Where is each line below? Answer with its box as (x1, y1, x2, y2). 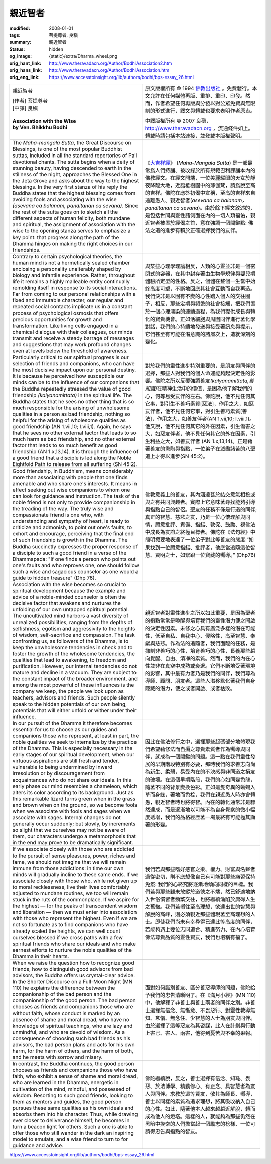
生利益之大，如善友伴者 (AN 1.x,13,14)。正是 (145, 438, 248, 445)
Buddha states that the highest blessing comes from (12, 189, 136, 196)
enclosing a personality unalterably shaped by (12, 265, 121, 272)
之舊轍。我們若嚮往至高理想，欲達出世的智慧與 (145, 903, 256, 910)
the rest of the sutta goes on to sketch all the (12, 208, 118, 215)
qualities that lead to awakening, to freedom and (12, 656, 126, 663)
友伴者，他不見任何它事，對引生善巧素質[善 (145, 408, 248, 415)
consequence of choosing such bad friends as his (12, 1035, 131, 1042)
